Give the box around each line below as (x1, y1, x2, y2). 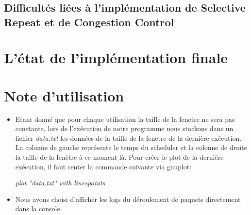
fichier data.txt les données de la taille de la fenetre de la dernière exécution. (15, 132, 242, 143)
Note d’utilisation (4, 85, 124, 105)
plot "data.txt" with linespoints (15, 178, 105, 188)
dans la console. (15, 203, 62, 214)
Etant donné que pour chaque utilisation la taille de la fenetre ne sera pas (15, 114, 235, 124)
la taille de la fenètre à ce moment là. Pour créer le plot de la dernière (15, 152, 224, 162)
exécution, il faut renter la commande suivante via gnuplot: (15, 161, 192, 171)
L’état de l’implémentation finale (4, 48, 228, 67)
